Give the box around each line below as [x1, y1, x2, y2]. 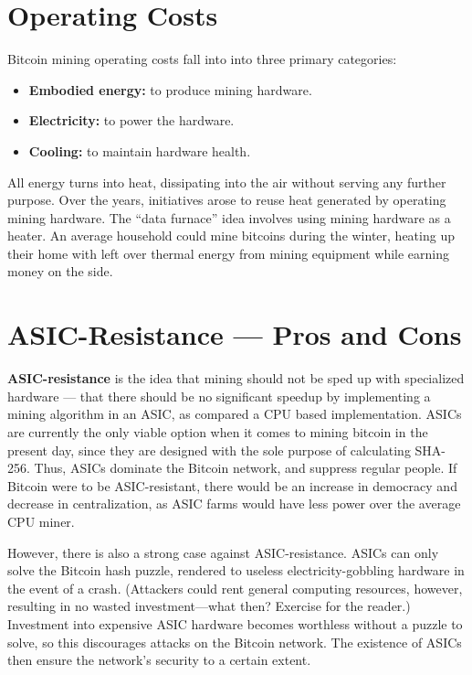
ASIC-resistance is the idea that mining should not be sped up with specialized [7, 369, 465, 388]
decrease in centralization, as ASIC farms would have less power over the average [7, 494, 461, 513]
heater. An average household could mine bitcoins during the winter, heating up [7, 226, 455, 245]
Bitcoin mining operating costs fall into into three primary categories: [7, 49, 397, 69]
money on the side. [7, 262, 113, 281]
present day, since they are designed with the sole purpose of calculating [7, 440, 411, 459]
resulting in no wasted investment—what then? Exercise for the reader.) [7, 596, 411, 616]
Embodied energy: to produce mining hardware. [28, 80, 312, 99]
